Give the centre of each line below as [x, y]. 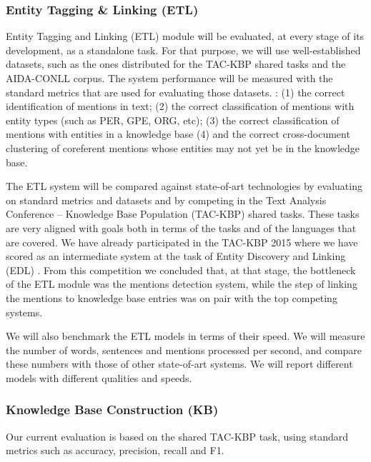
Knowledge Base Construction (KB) [112, 410]
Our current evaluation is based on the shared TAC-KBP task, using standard [177, 436]
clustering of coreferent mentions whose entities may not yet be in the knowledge [183, 147]
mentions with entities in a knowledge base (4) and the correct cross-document [178, 134]
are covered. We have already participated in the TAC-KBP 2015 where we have [182, 242]
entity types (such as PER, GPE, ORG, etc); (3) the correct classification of [173, 120]
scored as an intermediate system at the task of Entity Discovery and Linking [176, 256]
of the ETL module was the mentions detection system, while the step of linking [182, 284]
